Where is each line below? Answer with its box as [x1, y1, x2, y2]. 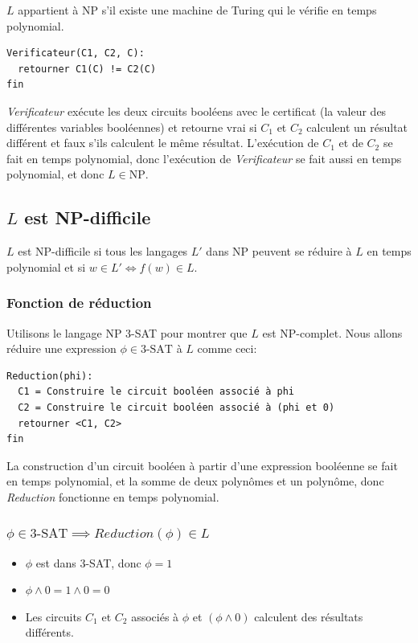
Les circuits [25, 608, 82, 625]
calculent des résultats [254, 608, 363, 625]
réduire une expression [6, 340, 117, 357]
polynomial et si [6, 258, 86, 275]
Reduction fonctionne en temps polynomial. [6, 488, 219, 505]
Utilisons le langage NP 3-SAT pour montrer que [6, 324, 248, 341]
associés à [131, 608, 179, 625]
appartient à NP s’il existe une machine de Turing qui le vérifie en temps [18, 2, 377, 18]
